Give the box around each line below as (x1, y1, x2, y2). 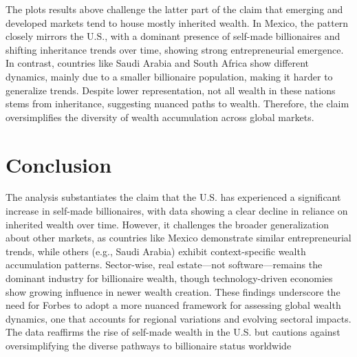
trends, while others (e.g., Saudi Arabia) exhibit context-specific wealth (6, 244, 306, 258)
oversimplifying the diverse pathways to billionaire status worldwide (6, 338, 292, 352)
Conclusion (6, 150, 112, 178)
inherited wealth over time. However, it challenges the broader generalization (6, 217, 329, 231)
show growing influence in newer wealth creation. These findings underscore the (6, 284, 340, 299)
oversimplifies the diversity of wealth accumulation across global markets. (6, 109, 314, 124)
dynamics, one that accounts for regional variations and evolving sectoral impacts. (6, 311, 351, 325)
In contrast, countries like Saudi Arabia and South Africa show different (6, 56, 310, 70)
